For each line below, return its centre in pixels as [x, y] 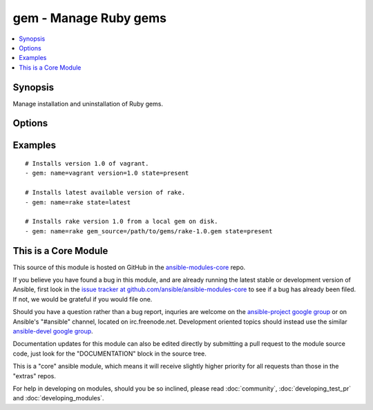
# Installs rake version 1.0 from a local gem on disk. [122, 222]
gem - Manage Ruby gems [90, 18]
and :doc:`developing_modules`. [58, 398]
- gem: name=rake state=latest [78, 202]
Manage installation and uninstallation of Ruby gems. [88, 104]
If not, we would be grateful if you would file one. [83, 299]
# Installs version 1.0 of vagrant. [87, 164]
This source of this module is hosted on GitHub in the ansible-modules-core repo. [129, 267]
